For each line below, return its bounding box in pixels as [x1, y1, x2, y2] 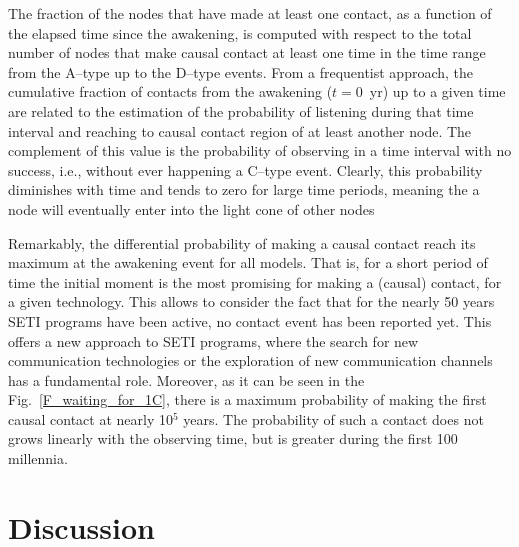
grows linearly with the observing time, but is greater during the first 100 [8, 428, 458, 449]
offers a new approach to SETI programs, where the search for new [8, 330, 419, 351]
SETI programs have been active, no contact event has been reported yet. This [8, 310, 492, 331]
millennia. [8, 448, 68, 469]
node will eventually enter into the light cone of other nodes [8, 198, 375, 219]
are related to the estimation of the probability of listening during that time [8, 100, 474, 121]
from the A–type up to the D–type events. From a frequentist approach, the [8, 61, 474, 82]
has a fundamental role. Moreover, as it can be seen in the [8, 369, 365, 390]
